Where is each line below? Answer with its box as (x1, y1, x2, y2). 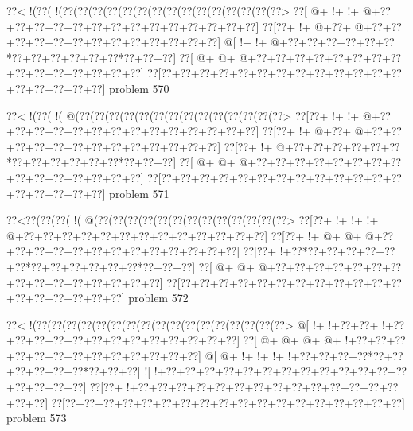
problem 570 (109, 80, 169, 96)
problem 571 (109, 184, 169, 201)
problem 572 (128, 289, 189, 306)
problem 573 (6, 410, 67, 426)
